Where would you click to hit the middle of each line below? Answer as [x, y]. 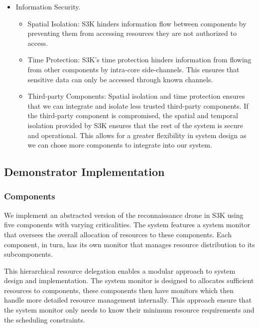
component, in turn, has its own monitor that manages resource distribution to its [129, 244]
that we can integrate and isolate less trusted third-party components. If [138, 105]
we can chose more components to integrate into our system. [120, 145]
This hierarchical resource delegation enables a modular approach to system [120, 270]
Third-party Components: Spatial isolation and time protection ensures [136, 96]
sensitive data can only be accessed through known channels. [120, 79]
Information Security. [48, 6]
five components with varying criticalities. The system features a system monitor [127, 225]
